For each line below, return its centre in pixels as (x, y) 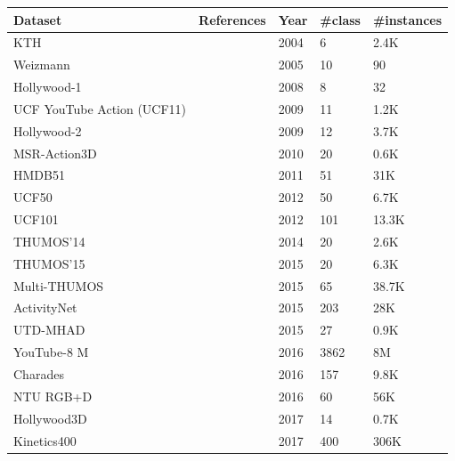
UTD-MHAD (49, 330)
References (232, 19)
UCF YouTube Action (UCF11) (100, 108)
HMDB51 (39, 175)
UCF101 (36, 219)
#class (340, 19)
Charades (39, 374)
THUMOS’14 (49, 241)
